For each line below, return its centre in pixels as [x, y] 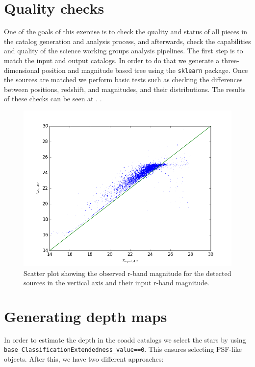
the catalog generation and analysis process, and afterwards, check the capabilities [127, 41]
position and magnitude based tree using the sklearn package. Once [145, 70]
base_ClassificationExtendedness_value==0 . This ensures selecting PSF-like [123, 349]
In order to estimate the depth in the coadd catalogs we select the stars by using [125, 339]
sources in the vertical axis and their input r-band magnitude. [116, 283]
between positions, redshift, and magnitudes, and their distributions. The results [125, 89]
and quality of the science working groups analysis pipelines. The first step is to [124, 51]
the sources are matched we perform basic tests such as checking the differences [123, 80]
